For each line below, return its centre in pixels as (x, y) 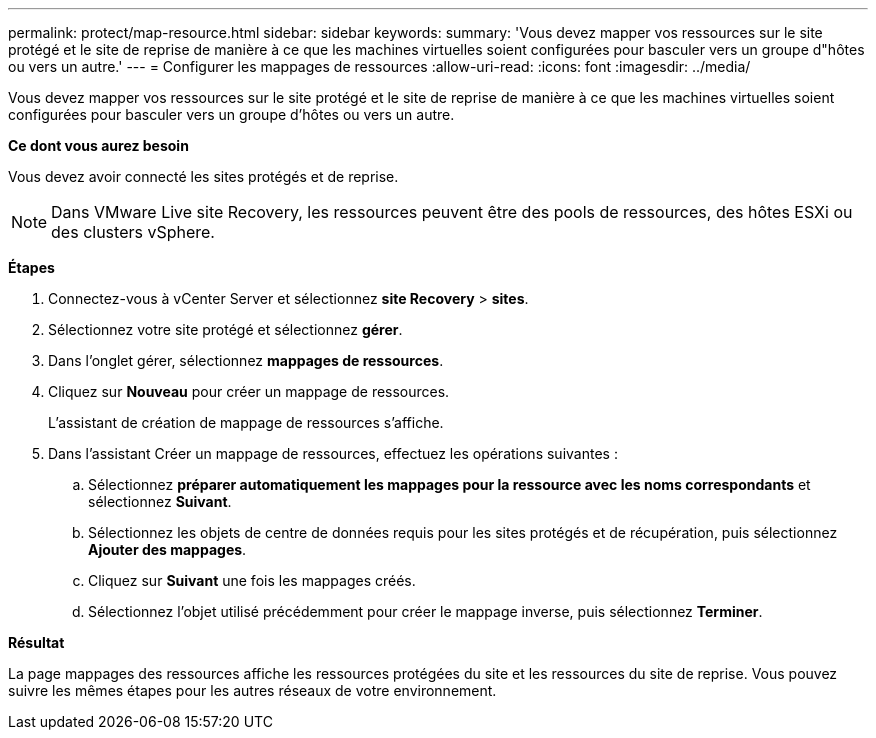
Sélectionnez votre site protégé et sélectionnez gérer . (225, 329)
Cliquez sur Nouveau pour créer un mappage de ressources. (249, 391)
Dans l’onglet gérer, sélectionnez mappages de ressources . (246, 360)
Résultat (36, 642)
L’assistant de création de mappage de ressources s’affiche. (246, 422)
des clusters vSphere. (133, 232)
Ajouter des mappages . (167, 549)
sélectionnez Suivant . (160, 501)
